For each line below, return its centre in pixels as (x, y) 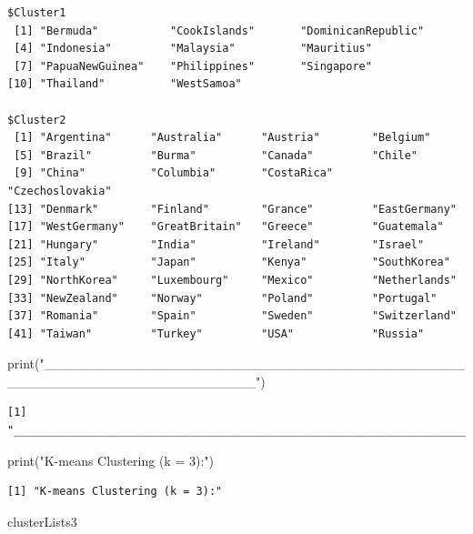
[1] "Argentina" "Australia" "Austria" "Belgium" (222, 138)
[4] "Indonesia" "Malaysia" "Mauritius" (193, 49)
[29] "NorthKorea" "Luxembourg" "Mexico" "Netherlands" (232, 280)
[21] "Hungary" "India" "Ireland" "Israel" (216, 244)
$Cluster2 (37, 120)
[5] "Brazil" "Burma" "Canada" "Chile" (216, 155)
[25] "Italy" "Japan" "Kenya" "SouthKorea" (229, 262)
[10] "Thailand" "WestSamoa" (125, 84)
